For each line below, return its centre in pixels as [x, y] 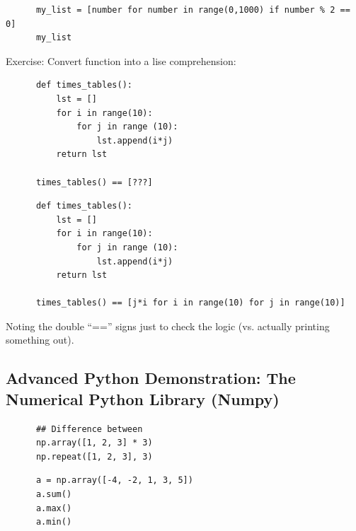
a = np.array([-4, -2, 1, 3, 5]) [114, 480]
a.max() [54, 508]
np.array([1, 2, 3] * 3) [94, 443]
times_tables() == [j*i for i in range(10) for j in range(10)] [190, 303]
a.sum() [54, 495]
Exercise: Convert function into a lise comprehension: [121, 60]
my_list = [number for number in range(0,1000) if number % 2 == [193, 10]
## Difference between [89, 429]
